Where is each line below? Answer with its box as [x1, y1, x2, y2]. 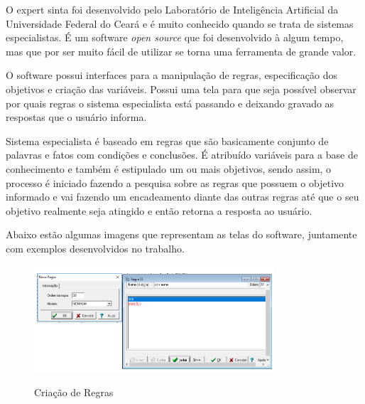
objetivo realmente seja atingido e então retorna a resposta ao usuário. [6, 203, 312, 218]
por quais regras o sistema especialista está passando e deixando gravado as [6, 95, 334, 110]
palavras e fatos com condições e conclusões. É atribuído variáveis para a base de [6, 147, 358, 162]
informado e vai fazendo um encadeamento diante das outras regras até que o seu [6, 189, 359, 204]
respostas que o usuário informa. [6, 110, 147, 124]
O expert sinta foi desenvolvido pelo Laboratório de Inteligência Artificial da [6, 2, 339, 16]
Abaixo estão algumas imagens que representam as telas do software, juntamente [6, 227, 357, 242]
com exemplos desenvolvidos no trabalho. [6, 240, 185, 255]
